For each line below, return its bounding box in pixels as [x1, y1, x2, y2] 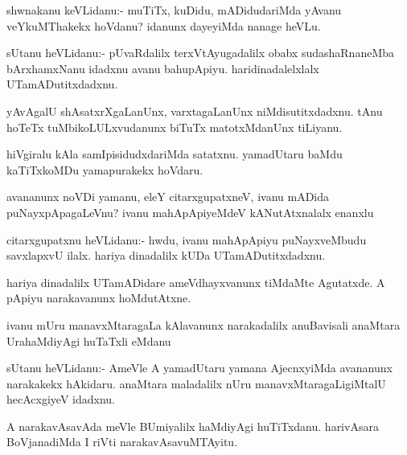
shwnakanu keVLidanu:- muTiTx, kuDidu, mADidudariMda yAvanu [6, 2, 342, 18]
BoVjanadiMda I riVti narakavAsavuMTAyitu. [6, 433, 238, 450]
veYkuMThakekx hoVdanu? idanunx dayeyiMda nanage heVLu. [6, 17, 321, 34]
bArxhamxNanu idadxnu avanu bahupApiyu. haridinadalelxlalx [6, 59, 319, 76]
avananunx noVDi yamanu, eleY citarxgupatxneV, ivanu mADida [6, 188, 330, 205]
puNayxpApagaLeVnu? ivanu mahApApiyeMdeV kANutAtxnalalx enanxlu [6, 203, 374, 220]
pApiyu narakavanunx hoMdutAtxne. [6, 289, 191, 306]
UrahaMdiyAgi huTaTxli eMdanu [6, 332, 171, 349]
